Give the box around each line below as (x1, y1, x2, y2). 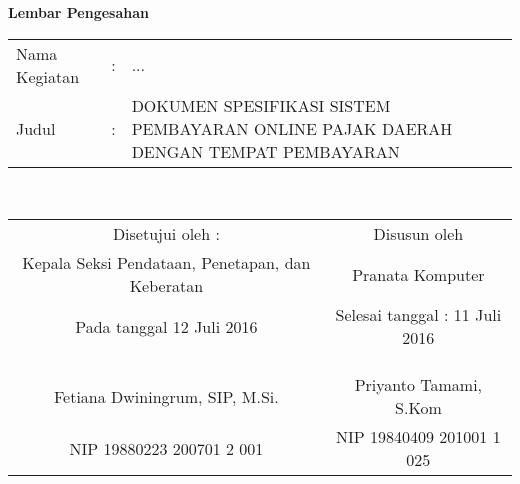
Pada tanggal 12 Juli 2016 (75, 314, 258, 338)
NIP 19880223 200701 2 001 (69, 436, 264, 460)
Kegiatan (16, 64, 80, 88)
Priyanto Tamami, (354, 373, 483, 397)
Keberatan (129, 274, 204, 298)
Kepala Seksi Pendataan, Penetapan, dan (22, 251, 311, 275)
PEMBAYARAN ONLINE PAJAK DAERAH (131, 116, 453, 140)
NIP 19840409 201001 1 (336, 425, 501, 449)
